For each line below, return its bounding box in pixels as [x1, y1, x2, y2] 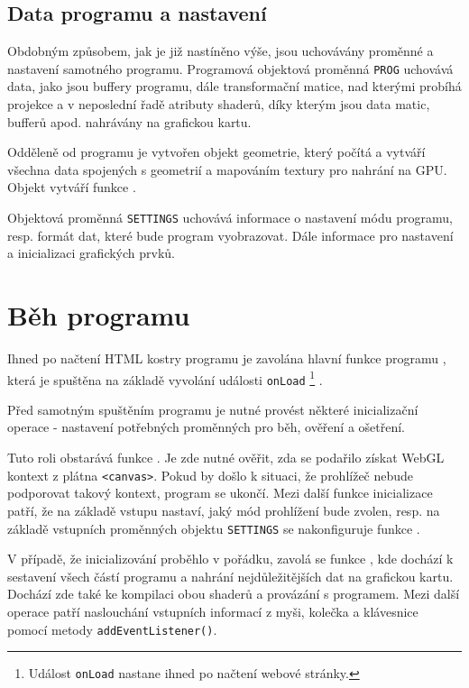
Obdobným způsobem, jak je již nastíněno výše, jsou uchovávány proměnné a [7, 41, 434, 60]
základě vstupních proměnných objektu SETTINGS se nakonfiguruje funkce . [7, 518, 420, 537]
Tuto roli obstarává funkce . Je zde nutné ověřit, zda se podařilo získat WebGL [7, 448, 445, 467]
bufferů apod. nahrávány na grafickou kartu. [7, 112, 252, 131]
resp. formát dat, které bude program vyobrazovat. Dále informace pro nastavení [7, 225, 454, 244]
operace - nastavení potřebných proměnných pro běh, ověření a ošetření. [7, 417, 405, 436]
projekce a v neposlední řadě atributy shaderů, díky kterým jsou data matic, [7, 95, 430, 114]
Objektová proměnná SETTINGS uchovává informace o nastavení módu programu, [7, 208, 453, 227]
